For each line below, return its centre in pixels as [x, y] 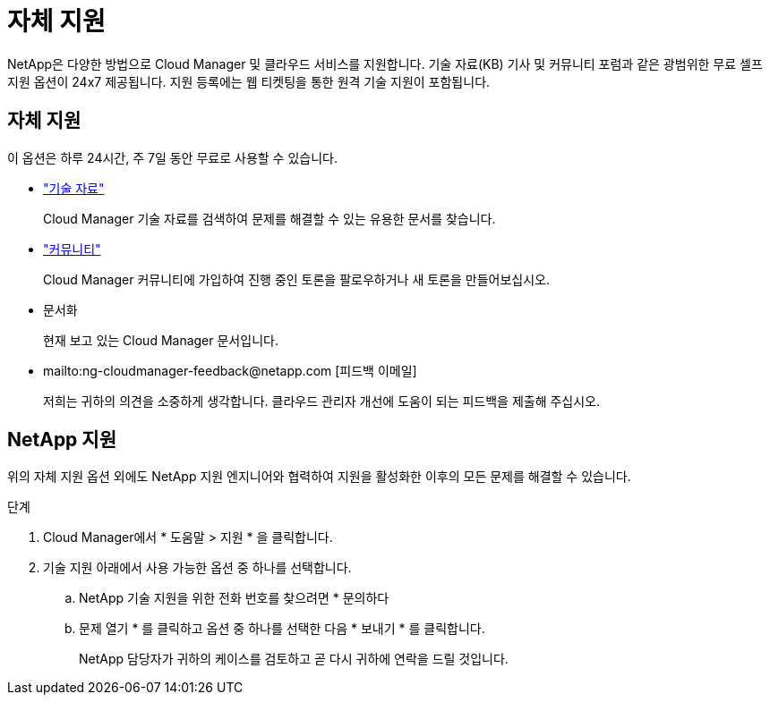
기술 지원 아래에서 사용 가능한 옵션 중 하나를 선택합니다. [197, 568]
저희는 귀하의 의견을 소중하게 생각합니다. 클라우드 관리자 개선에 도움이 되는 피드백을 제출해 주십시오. [322, 401]
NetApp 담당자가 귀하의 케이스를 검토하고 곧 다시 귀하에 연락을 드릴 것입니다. [294, 659]
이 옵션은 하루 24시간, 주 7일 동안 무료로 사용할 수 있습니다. [172, 157]
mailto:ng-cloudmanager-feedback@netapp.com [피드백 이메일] [230, 370]
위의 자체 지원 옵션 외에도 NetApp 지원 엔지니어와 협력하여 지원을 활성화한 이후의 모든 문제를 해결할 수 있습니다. [319, 477]
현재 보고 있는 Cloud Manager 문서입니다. [161, 340]
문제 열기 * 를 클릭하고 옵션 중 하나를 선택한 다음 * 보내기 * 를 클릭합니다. [282, 629]
